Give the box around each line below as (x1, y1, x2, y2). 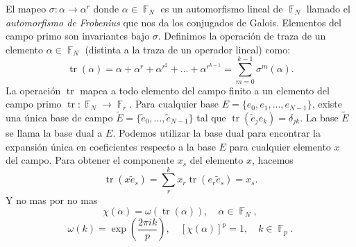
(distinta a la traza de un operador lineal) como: (85, 42, 291, 56)
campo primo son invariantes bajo (6, 28, 150, 43)
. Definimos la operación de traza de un (158, 28, 326, 43)
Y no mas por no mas (6, 192, 98, 207)
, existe (312, 96, 342, 111)
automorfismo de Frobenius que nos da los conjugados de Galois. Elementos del (6, 15, 341, 29)
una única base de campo (6, 110, 113, 124)
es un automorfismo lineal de (160, 1, 283, 15)
